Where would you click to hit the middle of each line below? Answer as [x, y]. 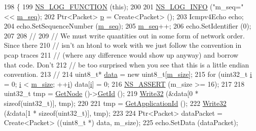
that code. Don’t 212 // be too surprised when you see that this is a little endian [127, 64]
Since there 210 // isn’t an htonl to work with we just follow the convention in [123, 45]
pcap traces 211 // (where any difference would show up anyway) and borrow [121, 54]
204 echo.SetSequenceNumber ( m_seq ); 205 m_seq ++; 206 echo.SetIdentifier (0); [128, 26]
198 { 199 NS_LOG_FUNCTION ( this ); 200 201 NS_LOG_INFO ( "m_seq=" [124, 6]
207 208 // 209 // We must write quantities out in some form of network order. [125, 35]
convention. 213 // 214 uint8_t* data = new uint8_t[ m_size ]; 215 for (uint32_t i [128, 74]
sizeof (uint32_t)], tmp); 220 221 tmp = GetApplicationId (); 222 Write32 [115, 103]
